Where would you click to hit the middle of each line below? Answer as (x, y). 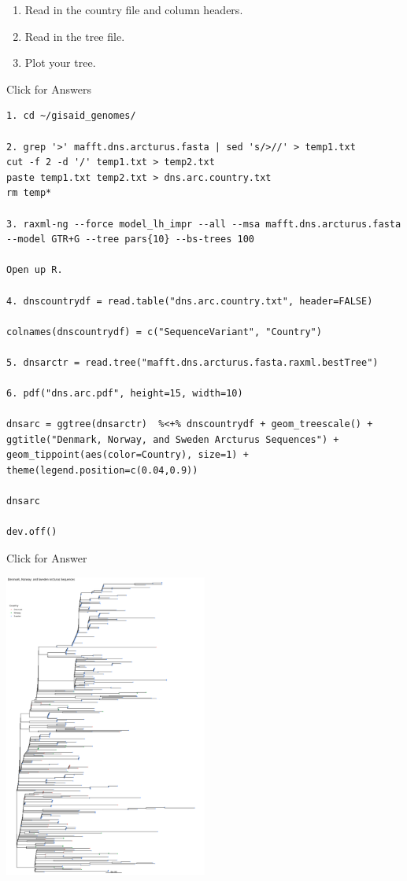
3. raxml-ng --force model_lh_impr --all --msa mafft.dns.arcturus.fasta (204, 224)
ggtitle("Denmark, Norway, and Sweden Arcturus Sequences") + (173, 439)
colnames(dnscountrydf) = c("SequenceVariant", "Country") (164, 332)
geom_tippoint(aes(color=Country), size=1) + (128, 455)
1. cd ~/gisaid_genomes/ (71, 116)
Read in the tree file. (75, 36)
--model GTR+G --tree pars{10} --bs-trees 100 (130, 240)
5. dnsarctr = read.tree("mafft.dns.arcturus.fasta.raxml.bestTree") (192, 362)
